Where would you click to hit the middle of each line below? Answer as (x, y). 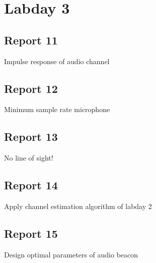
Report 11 (31, 40)
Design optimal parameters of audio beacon (71, 254)
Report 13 (31, 137)
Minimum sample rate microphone (57, 109)
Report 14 (31, 185)
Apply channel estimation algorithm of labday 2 (78, 206)
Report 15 (31, 233)
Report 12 (31, 88)
